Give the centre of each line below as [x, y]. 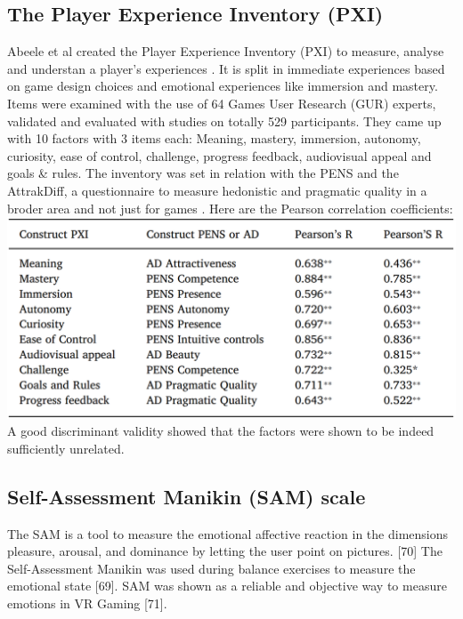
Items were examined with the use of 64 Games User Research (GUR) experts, [222, 103]
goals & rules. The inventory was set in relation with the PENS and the [203, 173]
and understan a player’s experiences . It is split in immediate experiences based [226, 68]
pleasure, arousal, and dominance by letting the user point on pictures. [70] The [225, 551]
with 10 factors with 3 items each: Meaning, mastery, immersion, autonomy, [214, 138]
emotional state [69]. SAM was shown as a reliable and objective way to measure [227, 586]
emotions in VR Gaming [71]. [87, 603]
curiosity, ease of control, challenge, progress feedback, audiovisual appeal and [219, 155]
